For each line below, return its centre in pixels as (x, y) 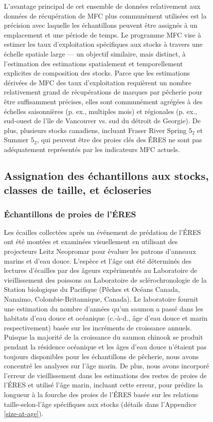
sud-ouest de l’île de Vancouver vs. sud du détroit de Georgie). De (102, 121)
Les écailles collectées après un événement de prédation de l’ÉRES (103, 232)
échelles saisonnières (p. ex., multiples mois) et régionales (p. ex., (101, 111)
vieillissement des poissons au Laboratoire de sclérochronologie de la (105, 279)
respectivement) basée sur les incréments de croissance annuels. (98, 327)
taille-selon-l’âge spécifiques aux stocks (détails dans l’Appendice (100, 404)
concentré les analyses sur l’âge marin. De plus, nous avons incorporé (107, 366)
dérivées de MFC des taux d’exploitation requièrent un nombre (98, 82)
